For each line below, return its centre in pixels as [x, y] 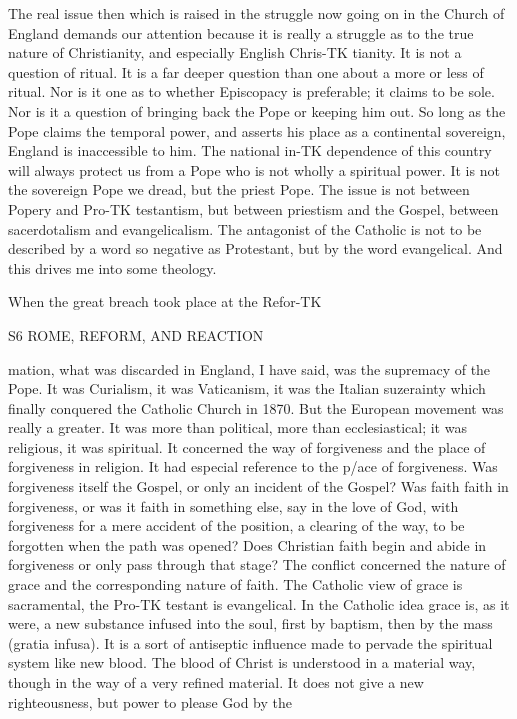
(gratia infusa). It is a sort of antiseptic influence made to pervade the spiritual [250, 642]
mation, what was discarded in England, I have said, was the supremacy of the [249, 368]
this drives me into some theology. [112, 267]
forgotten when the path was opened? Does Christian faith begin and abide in [247, 544]
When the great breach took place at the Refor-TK [165, 301]
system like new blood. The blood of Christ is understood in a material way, [242, 662]
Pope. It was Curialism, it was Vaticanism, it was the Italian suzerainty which [247, 388]
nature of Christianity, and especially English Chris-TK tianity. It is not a [235, 52]
